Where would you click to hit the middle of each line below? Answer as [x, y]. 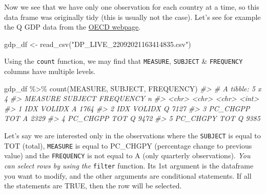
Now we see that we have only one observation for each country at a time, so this [132, 7]
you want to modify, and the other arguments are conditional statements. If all [128, 175]
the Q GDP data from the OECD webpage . [73, 27]
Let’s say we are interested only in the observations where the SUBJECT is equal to [132, 135]
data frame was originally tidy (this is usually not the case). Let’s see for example [132, 17]
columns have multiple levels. [50, 71]
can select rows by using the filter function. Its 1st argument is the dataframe [129, 165]
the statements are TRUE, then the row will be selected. [93, 186]
